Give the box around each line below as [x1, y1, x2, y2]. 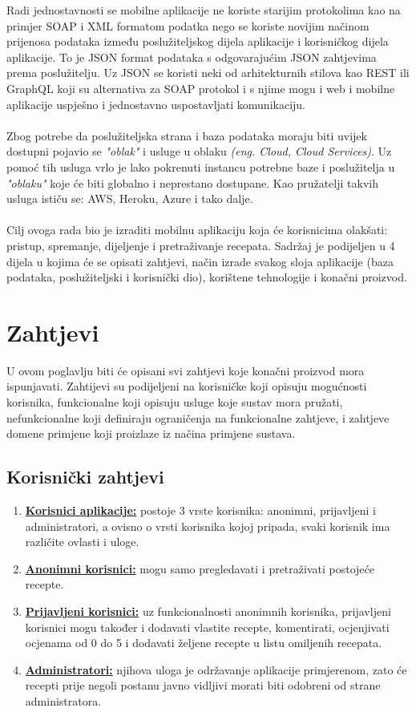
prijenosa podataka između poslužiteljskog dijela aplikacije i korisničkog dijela [6, 33, 389, 50]
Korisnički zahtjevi [6, 464, 164, 489]
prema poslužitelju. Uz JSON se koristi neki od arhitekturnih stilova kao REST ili [6, 64, 410, 81]
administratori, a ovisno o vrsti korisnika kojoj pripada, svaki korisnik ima [25, 517, 390, 534]
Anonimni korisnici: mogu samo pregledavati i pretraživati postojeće [25, 560, 374, 576]
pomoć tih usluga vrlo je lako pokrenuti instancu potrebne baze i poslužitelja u [6, 158, 395, 175]
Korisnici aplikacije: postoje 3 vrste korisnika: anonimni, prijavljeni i [25, 501, 376, 518]
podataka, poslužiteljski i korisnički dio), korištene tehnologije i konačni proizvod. [6, 269, 407, 285]
